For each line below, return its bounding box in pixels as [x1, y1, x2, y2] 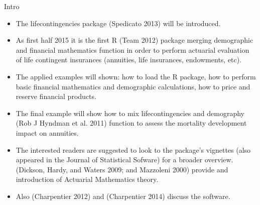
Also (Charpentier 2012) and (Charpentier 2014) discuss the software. [16, 190, 230, 201]
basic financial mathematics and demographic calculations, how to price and [16, 81, 250, 91]
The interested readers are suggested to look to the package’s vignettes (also [16, 144, 251, 155]
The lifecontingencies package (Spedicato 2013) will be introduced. [16, 18, 221, 28]
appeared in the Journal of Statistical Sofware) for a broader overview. [16, 154, 233, 165]
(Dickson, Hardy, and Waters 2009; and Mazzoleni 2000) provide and [16, 164, 228, 174]
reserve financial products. [16, 91, 96, 101]
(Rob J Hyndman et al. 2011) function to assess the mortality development [16, 118, 247, 128]
